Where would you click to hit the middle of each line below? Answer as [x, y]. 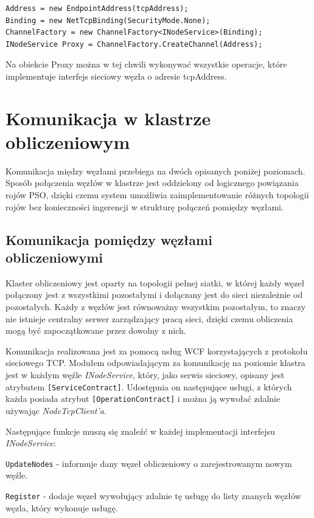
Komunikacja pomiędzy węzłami [109, 239]
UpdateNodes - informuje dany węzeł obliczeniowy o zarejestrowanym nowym [149, 463]
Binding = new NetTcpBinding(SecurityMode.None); [108, 20]
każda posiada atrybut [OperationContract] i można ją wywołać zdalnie [143, 399]
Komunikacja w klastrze [108, 118]
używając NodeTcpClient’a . [56, 410]
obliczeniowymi [54, 257]
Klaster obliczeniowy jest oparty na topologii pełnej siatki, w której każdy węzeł [155, 282]
